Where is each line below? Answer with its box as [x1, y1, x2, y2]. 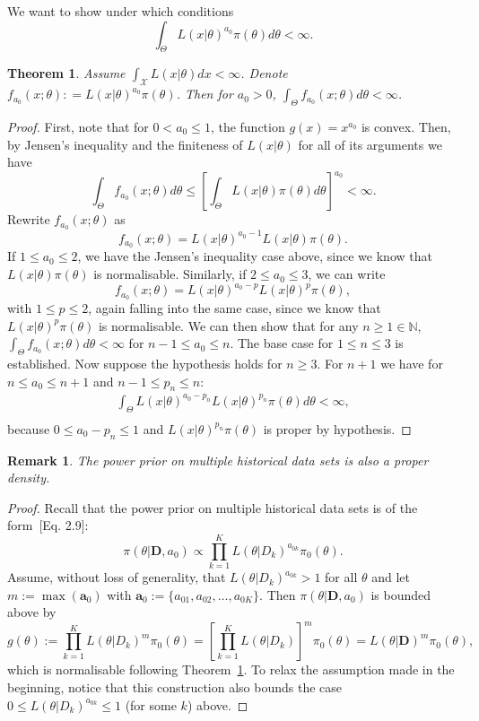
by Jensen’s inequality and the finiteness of [7, 135, 243, 153]
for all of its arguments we [298, 135, 442, 153]
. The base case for [230, 334, 334, 352]
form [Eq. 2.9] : [7, 516, 89, 534]
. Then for [176, 84, 233, 103]
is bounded [370, 585, 431, 604]
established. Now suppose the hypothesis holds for [7, 354, 283, 373]
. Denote [240, 64, 288, 83]
